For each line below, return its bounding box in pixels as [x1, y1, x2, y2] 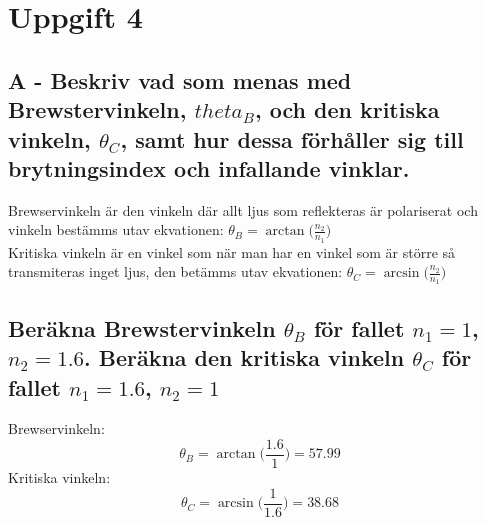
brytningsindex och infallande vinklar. [8, 152, 410, 183]
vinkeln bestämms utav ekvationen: [8, 219, 224, 240]
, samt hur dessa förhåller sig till [120, 123, 464, 154]
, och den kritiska [255, 94, 440, 125]
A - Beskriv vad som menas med [8, 64, 352, 95]
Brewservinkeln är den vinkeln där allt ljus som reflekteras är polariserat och [8, 199, 478, 220]
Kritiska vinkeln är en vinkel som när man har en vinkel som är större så [8, 241, 456, 262]
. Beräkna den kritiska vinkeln [83, 342, 405, 373]
